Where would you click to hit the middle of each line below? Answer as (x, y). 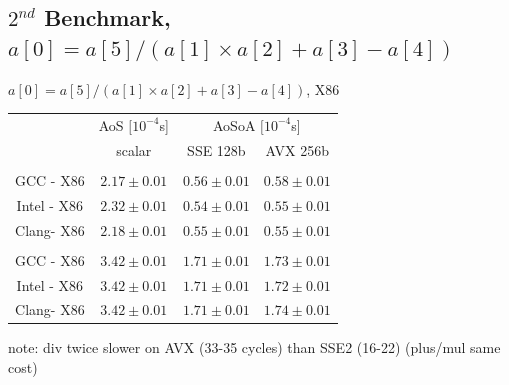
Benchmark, (107, 17)
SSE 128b (216, 149)
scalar (134, 149)
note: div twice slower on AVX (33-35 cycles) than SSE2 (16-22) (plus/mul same (254, 347)
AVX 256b (297, 149)
